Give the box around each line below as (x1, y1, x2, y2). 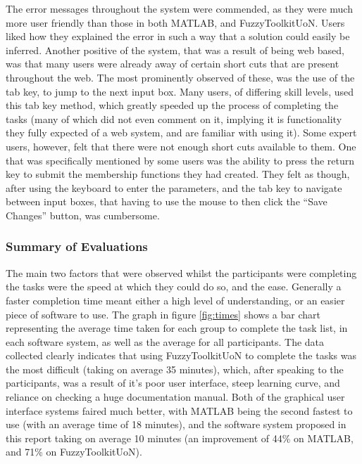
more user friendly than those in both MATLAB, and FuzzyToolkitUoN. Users (6, 15, 345, 30)
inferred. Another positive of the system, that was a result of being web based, (6, 42, 344, 57)
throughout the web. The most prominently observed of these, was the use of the (6, 70, 355, 84)
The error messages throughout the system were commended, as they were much (6, 1, 353, 15)
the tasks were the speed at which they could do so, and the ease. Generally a (6, 279, 342, 294)
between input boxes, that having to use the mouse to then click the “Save (6, 194, 327, 209)
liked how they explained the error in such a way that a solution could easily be (6, 29, 350, 44)
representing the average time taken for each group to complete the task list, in (6, 321, 348, 335)
